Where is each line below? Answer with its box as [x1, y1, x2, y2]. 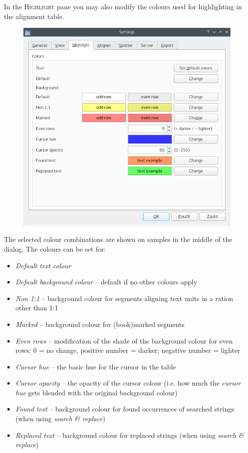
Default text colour [15, 260, 71, 270]
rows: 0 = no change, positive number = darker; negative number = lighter [15, 345, 240, 355]
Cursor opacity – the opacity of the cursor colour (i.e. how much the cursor [15, 378, 241, 388]
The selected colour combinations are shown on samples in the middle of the [4, 234, 232, 244]
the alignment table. [4, 11, 64, 21]
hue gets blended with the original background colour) [15, 387, 178, 397]
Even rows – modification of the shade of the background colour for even [15, 335, 233, 345]
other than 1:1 [15, 302, 58, 313]
